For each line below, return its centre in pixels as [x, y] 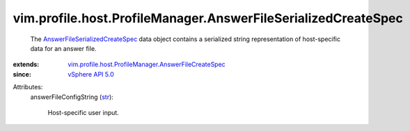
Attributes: [28, 87]
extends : [26, 64]
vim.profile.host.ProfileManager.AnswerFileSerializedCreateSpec [208, 18]
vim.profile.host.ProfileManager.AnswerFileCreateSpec [147, 64]
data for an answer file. [63, 48]
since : [22, 74]
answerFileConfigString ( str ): [72, 97]
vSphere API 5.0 [91, 74]
